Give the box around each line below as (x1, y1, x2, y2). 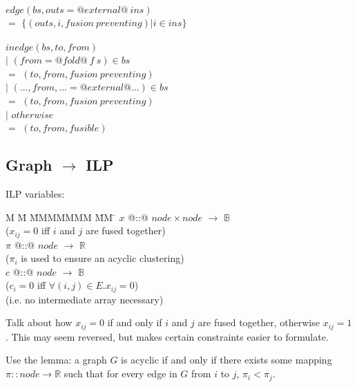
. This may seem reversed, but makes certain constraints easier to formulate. (6, 329, 329, 343)
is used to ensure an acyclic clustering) (21, 251, 184, 265)
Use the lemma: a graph (6, 352, 107, 367)
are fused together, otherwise (197, 315, 320, 330)
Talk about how (6, 315, 73, 330)
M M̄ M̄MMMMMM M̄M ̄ (6, 209, 116, 224)
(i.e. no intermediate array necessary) (6, 292, 164, 306)
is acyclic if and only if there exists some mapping (121, 352, 332, 367)
